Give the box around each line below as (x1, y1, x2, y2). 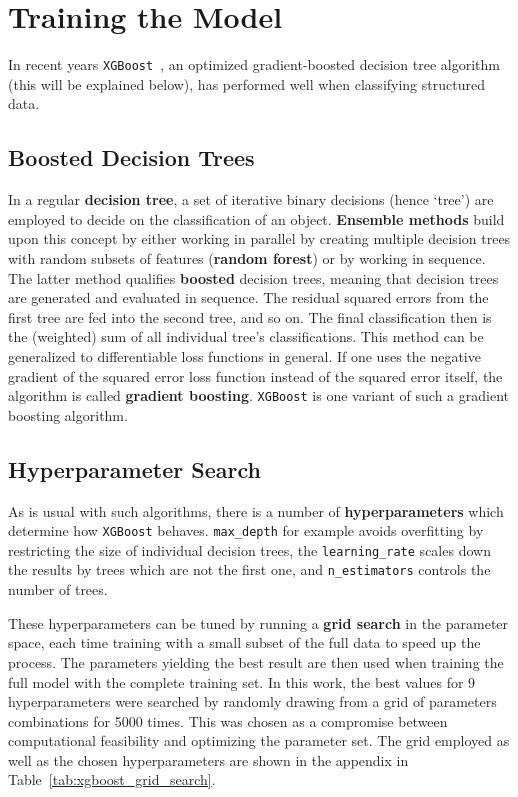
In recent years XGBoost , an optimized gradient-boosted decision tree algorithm (8, 54, 500, 75)
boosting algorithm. (8, 404, 128, 425)
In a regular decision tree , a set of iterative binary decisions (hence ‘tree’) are (8, 189, 494, 210)
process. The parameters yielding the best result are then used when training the (8, 651, 504, 672)
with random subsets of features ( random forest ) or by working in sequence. (8, 247, 486, 268)
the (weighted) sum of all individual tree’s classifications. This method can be (8, 326, 484, 347)
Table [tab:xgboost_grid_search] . (8, 769, 216, 790)
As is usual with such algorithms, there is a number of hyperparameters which (8, 500, 504, 521)
